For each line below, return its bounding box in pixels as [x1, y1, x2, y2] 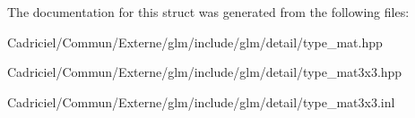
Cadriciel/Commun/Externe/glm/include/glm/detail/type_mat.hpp [7, 32, 383, 51]
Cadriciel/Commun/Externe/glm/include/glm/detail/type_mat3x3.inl [7, 92, 395, 111]
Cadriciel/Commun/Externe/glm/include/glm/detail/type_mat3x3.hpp [7, 63, 402, 81]
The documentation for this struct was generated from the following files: [7, 3, 410, 21]
